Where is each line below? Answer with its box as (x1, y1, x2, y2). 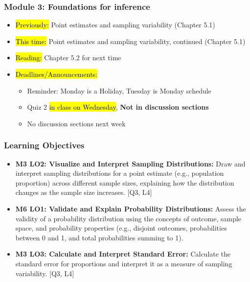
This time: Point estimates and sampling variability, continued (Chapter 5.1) (15, 36, 246, 46)
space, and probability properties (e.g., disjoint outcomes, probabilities (15, 223, 227, 233)
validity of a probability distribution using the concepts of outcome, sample (15, 213, 242, 223)
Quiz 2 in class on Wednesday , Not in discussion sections (27, 102, 209, 112)
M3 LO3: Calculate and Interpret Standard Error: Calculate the (15, 249, 231, 259)
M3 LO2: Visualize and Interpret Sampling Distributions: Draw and (15, 158, 246, 168)
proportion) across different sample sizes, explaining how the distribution (15, 177, 234, 188)
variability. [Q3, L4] (15, 268, 74, 278)
